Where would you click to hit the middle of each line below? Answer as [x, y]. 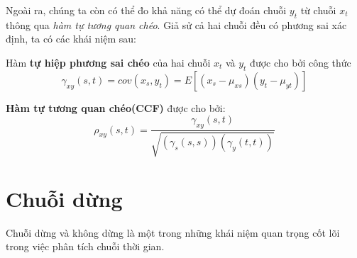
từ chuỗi [318, 10]
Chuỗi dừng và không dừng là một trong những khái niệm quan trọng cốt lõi [173, 232]
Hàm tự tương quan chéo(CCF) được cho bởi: [116, 107]
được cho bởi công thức [301, 62]
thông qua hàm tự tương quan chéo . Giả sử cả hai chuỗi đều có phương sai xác [176, 24]
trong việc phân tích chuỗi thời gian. [85, 246]
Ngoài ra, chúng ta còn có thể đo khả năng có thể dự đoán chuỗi [146, 10]
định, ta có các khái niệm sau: [71, 39]
